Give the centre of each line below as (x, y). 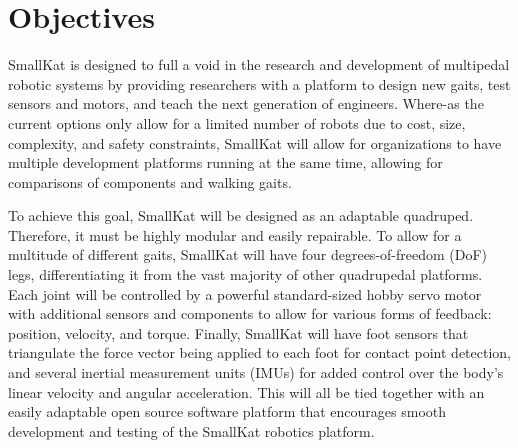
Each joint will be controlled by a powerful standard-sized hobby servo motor (245, 293)
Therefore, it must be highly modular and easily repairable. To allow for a (235, 234)
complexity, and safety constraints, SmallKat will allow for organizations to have (255, 142)
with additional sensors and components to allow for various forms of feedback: (250, 313)
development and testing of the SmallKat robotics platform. (191, 430)
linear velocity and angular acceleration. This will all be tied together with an (246, 391)
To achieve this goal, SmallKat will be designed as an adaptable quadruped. (241, 215)
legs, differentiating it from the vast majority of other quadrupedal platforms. (245, 274)
